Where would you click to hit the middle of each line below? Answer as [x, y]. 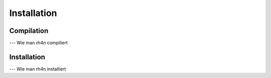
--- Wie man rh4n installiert [38, 69]
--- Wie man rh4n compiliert [38, 43]
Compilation [29, 31]
